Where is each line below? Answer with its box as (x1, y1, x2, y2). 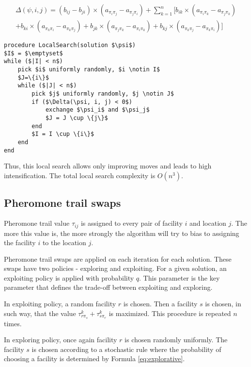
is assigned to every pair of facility (80, 218, 183, 228)
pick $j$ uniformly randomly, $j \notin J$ (31, 90, 174, 97)
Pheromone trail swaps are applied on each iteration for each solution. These (4, 253, 232, 264)
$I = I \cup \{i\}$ (31, 131, 94, 138)
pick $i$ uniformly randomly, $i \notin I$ (17, 66, 160, 73)
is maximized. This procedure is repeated (109, 308, 231, 318)
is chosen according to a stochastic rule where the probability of (31, 344, 221, 354)
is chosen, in (205, 299, 241, 309)
